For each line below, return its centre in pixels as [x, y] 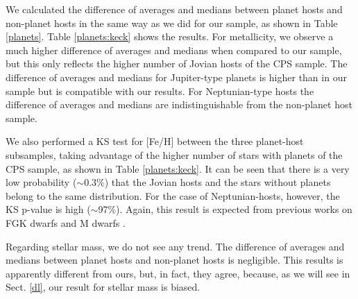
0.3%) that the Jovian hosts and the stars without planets [207, 182]
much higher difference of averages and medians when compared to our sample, [174, 50]
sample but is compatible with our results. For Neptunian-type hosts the [160, 91]
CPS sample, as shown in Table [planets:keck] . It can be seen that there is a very [178, 168]
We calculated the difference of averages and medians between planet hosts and [174, 9]
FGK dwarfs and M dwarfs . [66, 222]
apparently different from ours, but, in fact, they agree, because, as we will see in [178, 273]
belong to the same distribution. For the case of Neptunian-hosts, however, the [173, 195]
